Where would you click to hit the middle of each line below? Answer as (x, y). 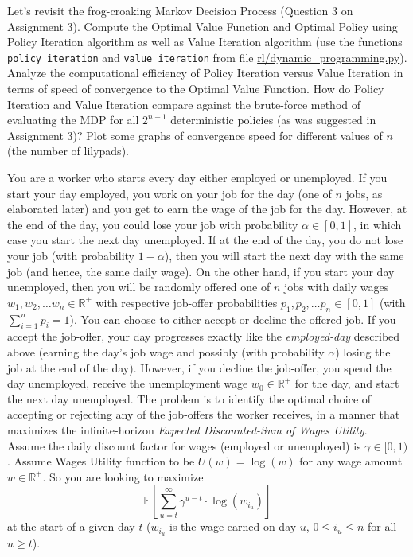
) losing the (363, 351)
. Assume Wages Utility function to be (101, 461)
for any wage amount (351, 461)
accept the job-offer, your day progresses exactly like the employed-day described (204, 336)
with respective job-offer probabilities (187, 302)
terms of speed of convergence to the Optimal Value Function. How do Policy (196, 89)
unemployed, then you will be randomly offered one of (139, 287)
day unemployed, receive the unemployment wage (128, 383)
